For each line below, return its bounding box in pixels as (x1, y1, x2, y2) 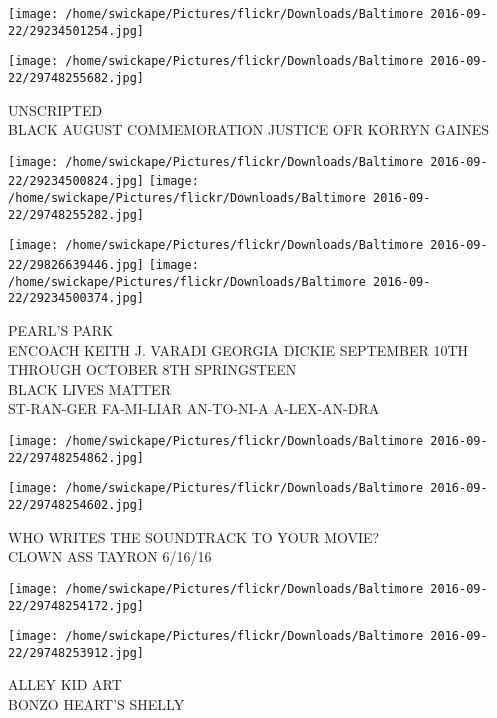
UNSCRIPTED (8, 99, 103, 120)
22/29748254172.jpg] (8, 598, 145, 613)
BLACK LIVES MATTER (8, 378, 171, 399)
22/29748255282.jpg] (8, 207, 145, 222)
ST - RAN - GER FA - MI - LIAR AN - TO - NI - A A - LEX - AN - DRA (8, 398, 380, 419)
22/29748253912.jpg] (8, 645, 145, 660)
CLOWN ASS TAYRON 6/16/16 (8, 546, 212, 567)
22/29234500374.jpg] (8, 291, 145, 306)
